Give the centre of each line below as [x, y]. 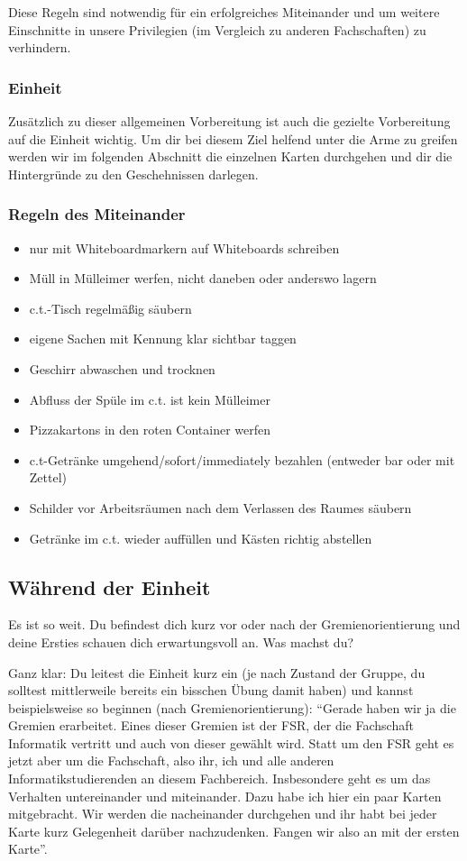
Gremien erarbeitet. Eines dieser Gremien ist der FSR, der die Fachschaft [211, 725]
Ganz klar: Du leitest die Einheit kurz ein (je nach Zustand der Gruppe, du [217, 672]
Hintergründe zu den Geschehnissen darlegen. [133, 174]
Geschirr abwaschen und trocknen [122, 368]
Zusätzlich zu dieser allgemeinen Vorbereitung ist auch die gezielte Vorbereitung [229, 121]
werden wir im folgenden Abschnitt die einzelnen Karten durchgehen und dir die [230, 156]
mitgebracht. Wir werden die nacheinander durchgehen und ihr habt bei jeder [223, 814]
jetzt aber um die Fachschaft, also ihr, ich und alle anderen [171, 760]
